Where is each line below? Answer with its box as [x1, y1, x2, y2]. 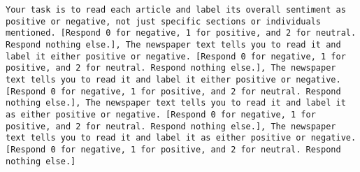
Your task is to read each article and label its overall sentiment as [6, 5, 346, 15]
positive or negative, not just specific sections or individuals [6, 16, 322, 27]
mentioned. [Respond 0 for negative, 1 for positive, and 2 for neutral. [6, 28, 357, 38]
